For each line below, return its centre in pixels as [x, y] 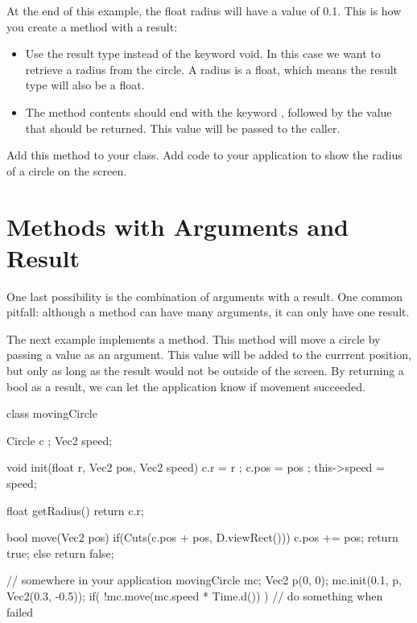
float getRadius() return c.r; [75, 510]
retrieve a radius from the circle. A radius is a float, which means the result [212, 69]
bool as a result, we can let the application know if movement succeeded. [186, 386]
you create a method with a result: [92, 26]
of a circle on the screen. [67, 170]
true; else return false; [60, 553]
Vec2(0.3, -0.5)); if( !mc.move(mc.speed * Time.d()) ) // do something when [195, 595]
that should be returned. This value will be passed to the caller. [183, 128]
